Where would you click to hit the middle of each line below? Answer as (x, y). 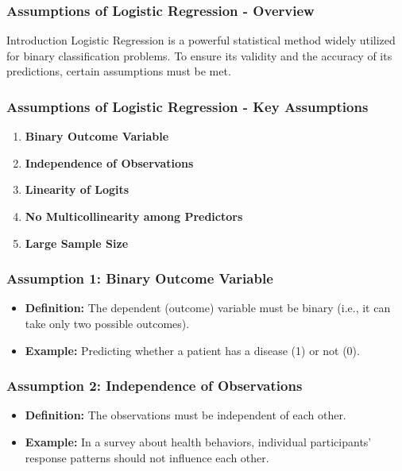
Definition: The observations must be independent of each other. (186, 415)
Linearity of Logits (77, 189)
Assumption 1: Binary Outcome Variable (140, 278)
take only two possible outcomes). (107, 323)
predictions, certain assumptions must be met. (119, 71)
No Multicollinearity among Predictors (134, 216)
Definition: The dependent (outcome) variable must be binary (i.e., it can (208, 308)
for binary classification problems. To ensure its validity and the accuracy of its (199, 55)
